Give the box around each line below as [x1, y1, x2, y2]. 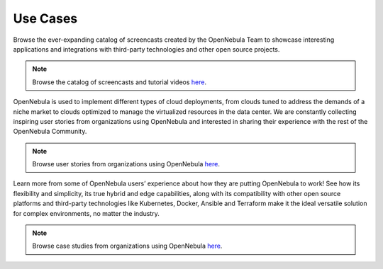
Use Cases [13, 11, 78, 26]
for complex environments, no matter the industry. [13, 209, 160, 217]
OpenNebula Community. [13, 127, 87, 136]
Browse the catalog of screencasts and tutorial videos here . [32, 78, 207, 86]
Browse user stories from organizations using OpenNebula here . [32, 160, 220, 168]
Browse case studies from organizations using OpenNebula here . [32, 241, 223, 251]
